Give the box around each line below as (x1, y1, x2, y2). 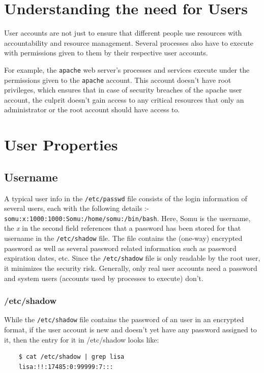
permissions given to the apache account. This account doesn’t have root (4, 74, 231, 85)
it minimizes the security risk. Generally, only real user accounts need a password (4, 262, 257, 273)
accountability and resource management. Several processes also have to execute (4, 37, 254, 48)
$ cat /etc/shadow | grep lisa (18, 353, 125, 361)
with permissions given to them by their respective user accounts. (4, 47, 208, 58)
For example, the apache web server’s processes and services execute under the (4, 64, 250, 75)
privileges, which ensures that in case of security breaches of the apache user (4, 84, 242, 95)
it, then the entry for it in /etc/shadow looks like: (4, 334, 159, 345)
